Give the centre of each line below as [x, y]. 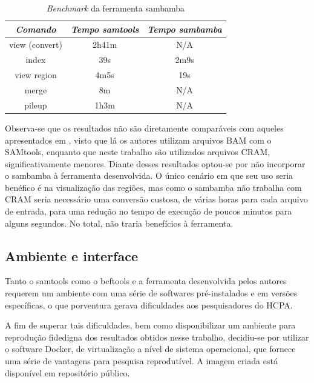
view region [36, 75]
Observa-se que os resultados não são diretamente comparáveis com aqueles [144, 128]
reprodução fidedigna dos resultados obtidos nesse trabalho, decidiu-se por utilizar [157, 337]
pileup [36, 105]
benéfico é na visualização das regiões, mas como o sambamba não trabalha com [153, 187]
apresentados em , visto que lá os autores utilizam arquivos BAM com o [138, 140]
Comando [36, 29]
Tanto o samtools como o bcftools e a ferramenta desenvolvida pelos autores [146, 281]
